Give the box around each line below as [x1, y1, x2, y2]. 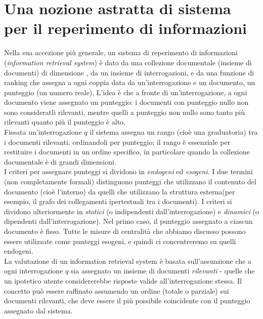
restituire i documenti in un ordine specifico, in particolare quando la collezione [4, 146, 250, 157]
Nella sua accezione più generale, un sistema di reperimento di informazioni [4, 47, 238, 58]
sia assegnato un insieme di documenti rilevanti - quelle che [70, 265, 255, 276]
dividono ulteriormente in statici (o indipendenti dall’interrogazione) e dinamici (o [4, 206, 259, 216]
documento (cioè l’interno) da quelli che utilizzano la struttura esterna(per [4, 186, 235, 196]
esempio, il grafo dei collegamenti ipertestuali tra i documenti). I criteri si [4, 196, 232, 207]
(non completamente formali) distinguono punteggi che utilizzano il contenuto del [4, 176, 256, 187]
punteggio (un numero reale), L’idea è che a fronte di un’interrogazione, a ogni [4, 87, 247, 97]
